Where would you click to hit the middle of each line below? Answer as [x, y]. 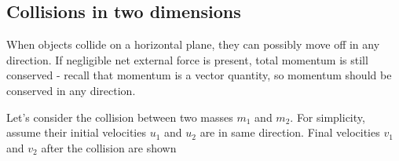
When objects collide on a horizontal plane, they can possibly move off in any [193, 44]
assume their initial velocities [76, 132]
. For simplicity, [328, 117]
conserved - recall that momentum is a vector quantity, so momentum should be [199, 75]
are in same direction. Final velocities [290, 132]
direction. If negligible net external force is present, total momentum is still [187, 59]
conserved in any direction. [71, 90]
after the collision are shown [109, 147]
